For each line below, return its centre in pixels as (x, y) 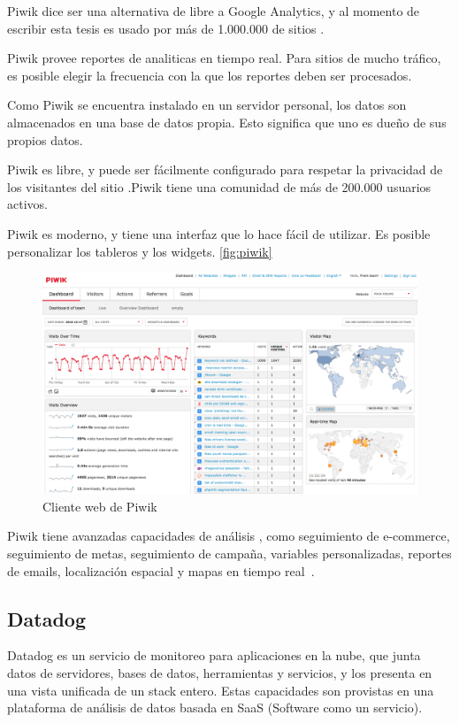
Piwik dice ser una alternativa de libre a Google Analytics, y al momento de (214, 11)
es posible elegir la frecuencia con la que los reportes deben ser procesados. (210, 75)
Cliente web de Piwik (100, 506)
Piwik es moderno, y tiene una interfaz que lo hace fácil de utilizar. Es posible (219, 233)
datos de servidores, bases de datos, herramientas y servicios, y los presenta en (220, 672)
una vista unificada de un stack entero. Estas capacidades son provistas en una (221, 690)
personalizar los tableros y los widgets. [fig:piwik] (140, 251)
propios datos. (45, 139)
